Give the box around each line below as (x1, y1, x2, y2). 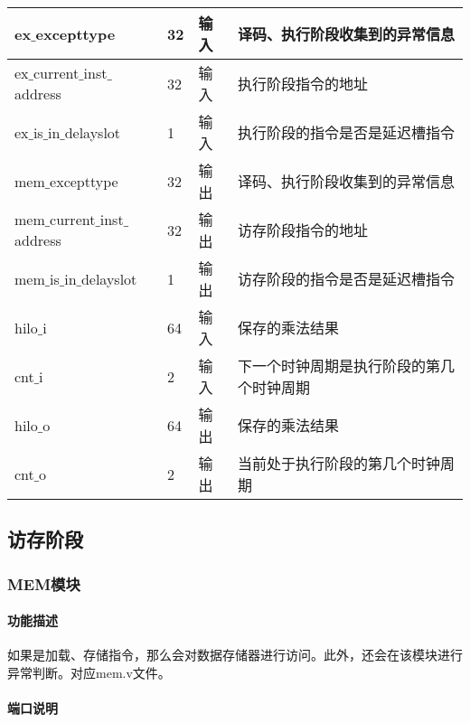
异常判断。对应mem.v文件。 (7, 663, 171, 682)
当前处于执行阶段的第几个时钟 (238, 453, 441, 474)
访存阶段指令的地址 (238, 220, 369, 240)
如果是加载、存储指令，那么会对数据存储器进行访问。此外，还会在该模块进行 (7, 645, 463, 664)
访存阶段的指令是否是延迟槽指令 (238, 268, 456, 289)
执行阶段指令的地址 (238, 73, 369, 94)
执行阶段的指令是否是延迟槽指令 (238, 122, 456, 143)
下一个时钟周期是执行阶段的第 (238, 355, 441, 376)
